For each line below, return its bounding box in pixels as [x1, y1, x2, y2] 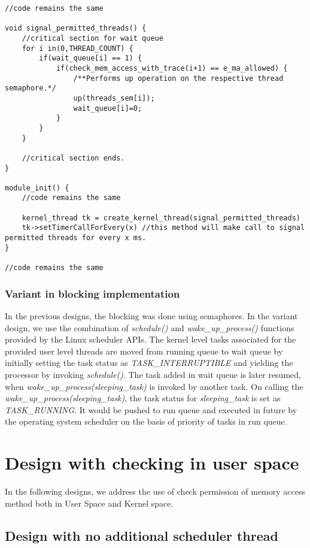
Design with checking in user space [5, 450, 299, 475]
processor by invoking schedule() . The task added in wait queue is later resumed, [5, 368, 301, 380]
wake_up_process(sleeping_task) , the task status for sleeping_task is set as [5, 392, 281, 404]
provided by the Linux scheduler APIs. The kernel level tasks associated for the [5, 333, 296, 346]
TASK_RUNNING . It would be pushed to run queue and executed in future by [5, 403, 297, 416]
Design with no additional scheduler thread [5, 526, 278, 544]
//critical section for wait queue [22, 34, 163, 43]
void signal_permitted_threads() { [5, 24, 147, 33]
